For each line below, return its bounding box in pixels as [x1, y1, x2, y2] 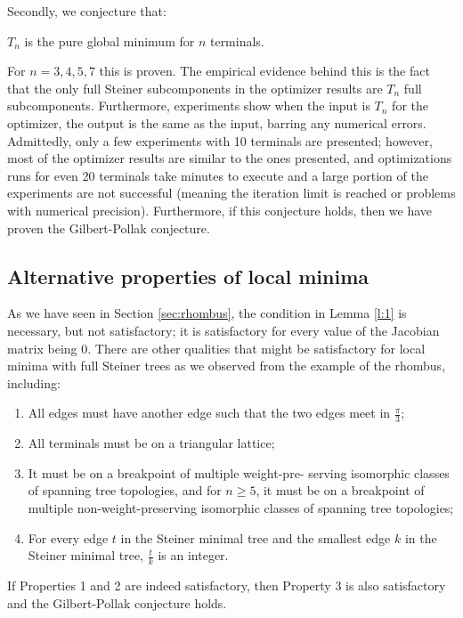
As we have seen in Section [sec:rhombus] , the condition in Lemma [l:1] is [7, 304, 407, 322]
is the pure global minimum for [24, 31, 195, 50]
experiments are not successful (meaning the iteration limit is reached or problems [7, 183, 456, 202]
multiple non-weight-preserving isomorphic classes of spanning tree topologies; [28, 498, 454, 516]
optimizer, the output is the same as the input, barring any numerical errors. [7, 113, 426, 132]
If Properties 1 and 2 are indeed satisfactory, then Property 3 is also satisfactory [7, 575, 446, 594]
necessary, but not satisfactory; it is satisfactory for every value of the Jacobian [7, 321, 440, 339]
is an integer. [158, 546, 229, 565]
